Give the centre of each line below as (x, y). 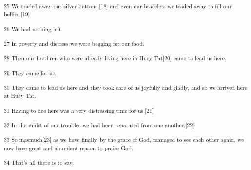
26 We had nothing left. (33, 28)
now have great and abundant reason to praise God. (69, 147)
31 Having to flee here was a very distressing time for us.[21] (79, 110)
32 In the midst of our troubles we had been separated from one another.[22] (99, 125)
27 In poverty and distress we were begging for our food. (74, 43)
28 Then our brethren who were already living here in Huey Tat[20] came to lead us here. (115, 58)
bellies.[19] (17, 14)
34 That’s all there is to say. (39, 162)
